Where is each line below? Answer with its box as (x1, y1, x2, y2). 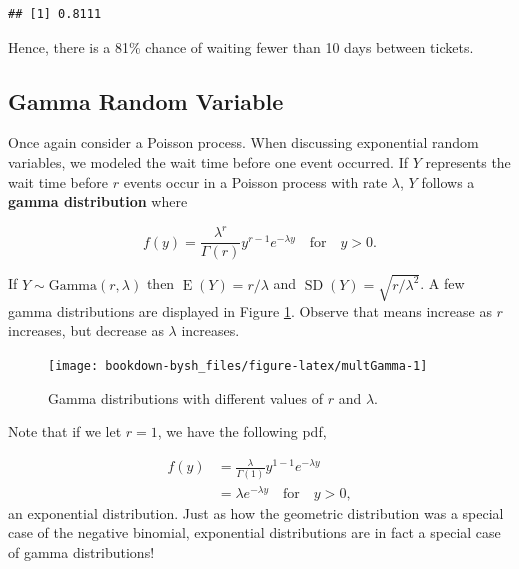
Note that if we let (8, 421, 122, 442)
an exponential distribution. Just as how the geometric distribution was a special (8, 502, 504, 523)
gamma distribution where (8, 191, 188, 212)
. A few (420, 273, 465, 294)
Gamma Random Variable (8, 85, 284, 116)
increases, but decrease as (8, 320, 164, 341)
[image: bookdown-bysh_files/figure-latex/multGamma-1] (48, 359, 428, 374)
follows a (421, 171, 475, 192)
